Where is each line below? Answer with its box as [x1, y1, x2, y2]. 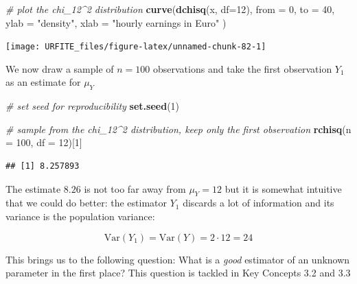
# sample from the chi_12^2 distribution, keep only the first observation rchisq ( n [5, 121, 352, 136]
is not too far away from [84, 181, 186, 196]
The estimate [5, 181, 61, 196]
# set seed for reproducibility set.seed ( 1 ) [5, 99, 180, 113]
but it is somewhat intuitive [224, 181, 342, 196]
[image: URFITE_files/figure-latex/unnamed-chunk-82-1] [5, 42, 266, 52]
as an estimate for [5, 75, 81, 89]
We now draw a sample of [5, 61, 114, 75]
